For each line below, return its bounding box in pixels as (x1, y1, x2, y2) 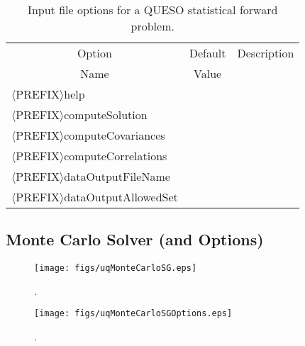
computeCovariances (64, 127, 165, 143)
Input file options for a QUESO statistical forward (28, 1, 278, 18)
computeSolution (64, 106, 148, 123)
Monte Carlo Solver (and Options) (6, 228, 264, 250)
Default (189, 45, 226, 61)
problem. (131, 18, 174, 34)
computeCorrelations (64, 147, 167, 164)
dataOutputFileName (64, 168, 170, 184)
